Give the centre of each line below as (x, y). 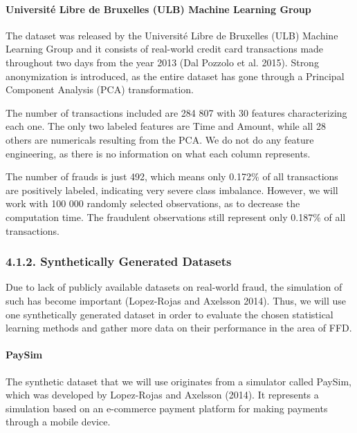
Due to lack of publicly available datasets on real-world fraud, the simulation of (174, 287)
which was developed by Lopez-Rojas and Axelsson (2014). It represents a (162, 395)
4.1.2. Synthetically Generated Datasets (119, 261)
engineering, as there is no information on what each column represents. (158, 153)
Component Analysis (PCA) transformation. (100, 89)
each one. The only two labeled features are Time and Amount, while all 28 (166, 126)
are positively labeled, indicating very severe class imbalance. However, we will (172, 190)
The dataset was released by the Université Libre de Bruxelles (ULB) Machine (172, 35)
